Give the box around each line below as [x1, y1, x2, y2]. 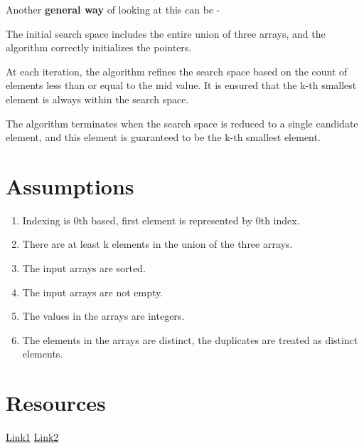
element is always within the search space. [6, 91, 189, 106]
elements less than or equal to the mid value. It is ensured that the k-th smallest [6, 78, 357, 93]
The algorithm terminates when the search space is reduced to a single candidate [6, 115, 358, 130]
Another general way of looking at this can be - [6, 2, 220, 16]
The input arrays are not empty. [22, 284, 164, 299]
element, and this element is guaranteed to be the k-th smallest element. [6, 130, 321, 145]
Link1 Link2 [6, 429, 59, 444]
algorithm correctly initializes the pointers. [6, 40, 192, 55]
